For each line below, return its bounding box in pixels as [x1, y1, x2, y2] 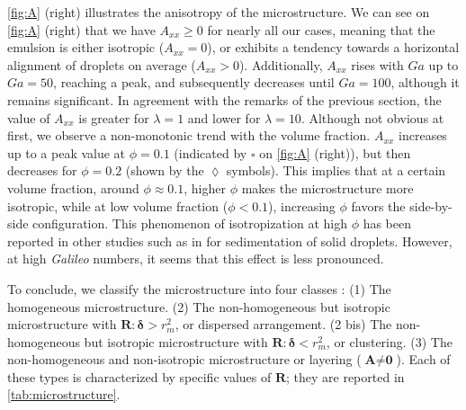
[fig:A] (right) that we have [7, 20, 156, 39]
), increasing [268, 196, 336, 215]
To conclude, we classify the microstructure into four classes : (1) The [7, 279, 391, 298]
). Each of [396, 350, 451, 369]
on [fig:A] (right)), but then [259, 143, 411, 162]
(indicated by [174, 143, 247, 162]
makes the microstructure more [241, 178, 414, 197]
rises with [351, 55, 404, 74]
